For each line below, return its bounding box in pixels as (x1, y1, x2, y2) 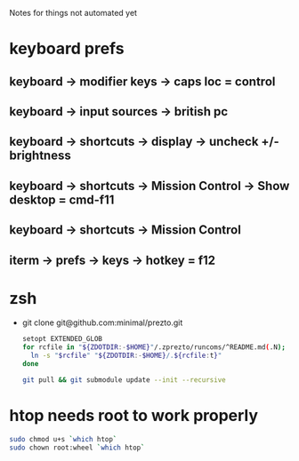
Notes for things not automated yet (9, 8, 138, 18)
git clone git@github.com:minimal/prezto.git (21, 317, 183, 328)
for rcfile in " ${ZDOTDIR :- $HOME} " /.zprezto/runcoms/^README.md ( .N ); (21, 343, 287, 352)
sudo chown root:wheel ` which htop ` (9, 443, 145, 452)
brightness (9, 148, 71, 163)
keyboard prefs (9, 39, 125, 59)
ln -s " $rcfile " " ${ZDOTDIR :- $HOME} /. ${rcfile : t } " (30, 351, 222, 361)
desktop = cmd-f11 (9, 192, 115, 207)
